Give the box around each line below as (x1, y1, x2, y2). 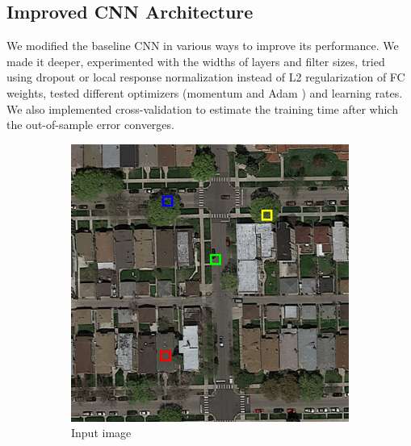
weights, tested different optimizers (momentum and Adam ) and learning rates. (6, 84, 403, 101)
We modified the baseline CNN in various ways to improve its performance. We (6, 37, 399, 54)
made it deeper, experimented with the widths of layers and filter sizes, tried (6, 52, 385, 69)
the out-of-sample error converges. (6, 116, 174, 133)
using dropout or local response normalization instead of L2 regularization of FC (6, 69, 405, 85)
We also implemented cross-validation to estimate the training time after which (6, 100, 398, 117)
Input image (71, 424, 132, 441)
